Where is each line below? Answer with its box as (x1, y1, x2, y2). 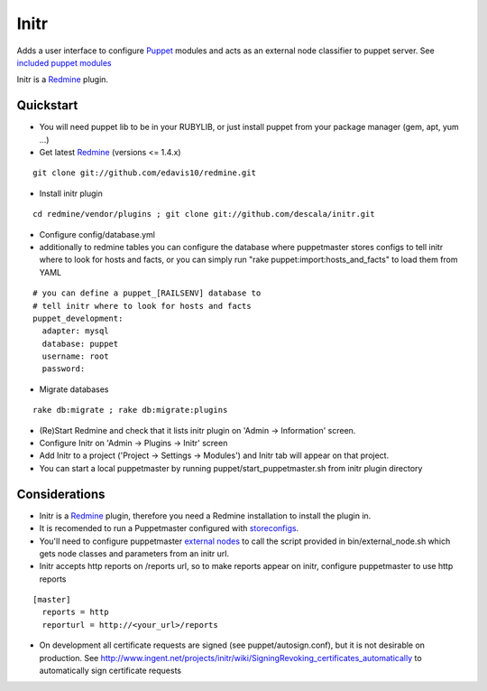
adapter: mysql (41, 326, 109, 336)
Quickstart (16, 98, 78, 113)
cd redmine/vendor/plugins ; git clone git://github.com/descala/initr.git (32, 209, 375, 219)
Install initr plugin (39, 188, 103, 199)
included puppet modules (16, 57, 112, 68)
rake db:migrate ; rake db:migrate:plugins (32, 405, 228, 416)
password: (41, 364, 86, 374)
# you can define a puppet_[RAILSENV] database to (32, 288, 262, 298)
